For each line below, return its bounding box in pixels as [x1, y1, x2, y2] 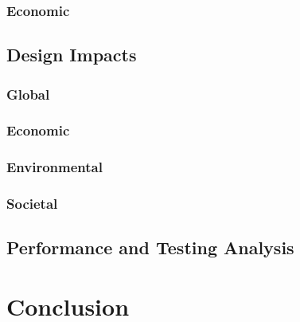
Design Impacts [6, 42, 137, 67]
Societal [6, 194, 58, 214]
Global [6, 84, 50, 104]
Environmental [6, 157, 103, 177]
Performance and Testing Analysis [6, 235, 294, 260]
